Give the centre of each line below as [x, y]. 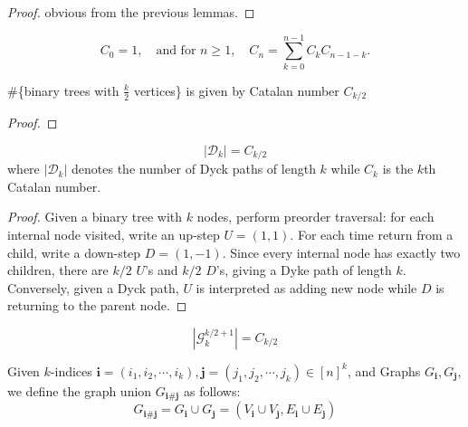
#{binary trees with [63, 90]
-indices [71, 370]
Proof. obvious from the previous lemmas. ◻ [131, 12]
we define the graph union [80, 390]
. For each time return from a [372, 234]
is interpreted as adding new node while [306, 287]
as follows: [212, 390]
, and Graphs [384, 370]
